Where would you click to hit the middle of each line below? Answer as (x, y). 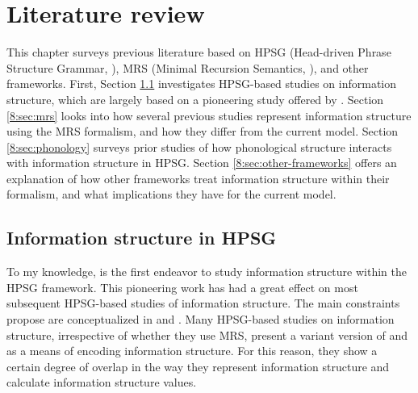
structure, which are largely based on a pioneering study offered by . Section (195, 99)
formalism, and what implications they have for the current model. (171, 194)
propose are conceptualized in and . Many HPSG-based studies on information (201, 319)
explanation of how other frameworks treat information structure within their (198, 178)
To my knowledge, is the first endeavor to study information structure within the (207, 272)
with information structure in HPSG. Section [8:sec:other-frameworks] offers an (202, 163)
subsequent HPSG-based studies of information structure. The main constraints (203, 303)
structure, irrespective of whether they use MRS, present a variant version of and (207, 334)
